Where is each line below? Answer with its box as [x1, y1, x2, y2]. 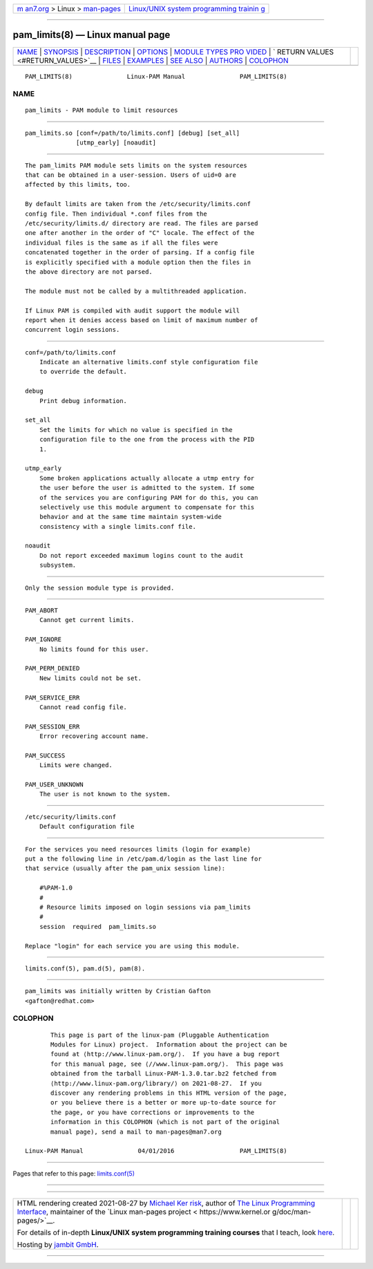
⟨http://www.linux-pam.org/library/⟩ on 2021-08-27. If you [50, 1079, 262, 1087]
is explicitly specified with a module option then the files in [25, 258, 251, 266]
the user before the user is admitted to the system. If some [39, 484, 255, 492]
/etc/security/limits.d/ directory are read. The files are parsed [25, 219, 258, 227]
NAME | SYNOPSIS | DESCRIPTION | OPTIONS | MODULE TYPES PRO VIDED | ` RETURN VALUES [17, 47, 334, 57]
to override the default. [39, 368, 128, 376]
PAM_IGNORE [25, 636, 62, 643]
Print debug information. [39, 397, 128, 404]
